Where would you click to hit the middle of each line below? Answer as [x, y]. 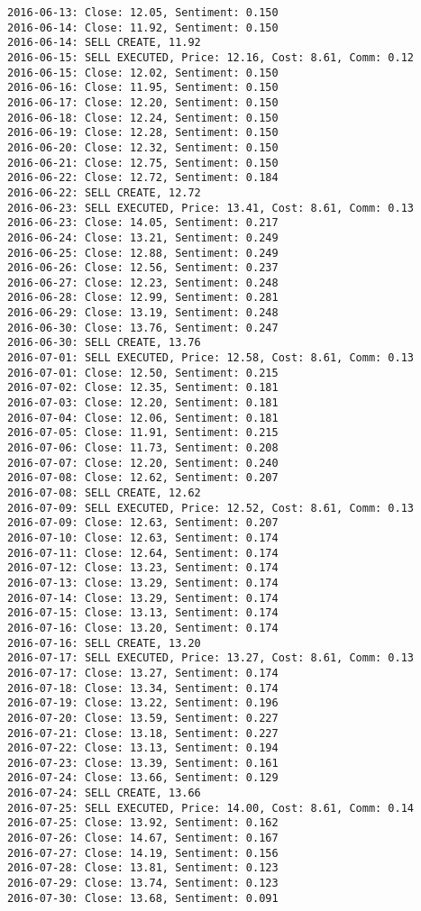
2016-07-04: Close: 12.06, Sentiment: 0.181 [143, 418]
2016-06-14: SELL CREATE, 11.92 [104, 43]
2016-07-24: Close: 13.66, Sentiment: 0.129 [143, 778]
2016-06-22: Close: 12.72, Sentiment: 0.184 [143, 178]
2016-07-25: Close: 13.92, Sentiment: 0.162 [143, 823]
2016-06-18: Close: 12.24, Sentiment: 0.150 [143, 118]
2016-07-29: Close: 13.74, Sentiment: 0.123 [143, 884]
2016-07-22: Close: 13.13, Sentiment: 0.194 [143, 748]
